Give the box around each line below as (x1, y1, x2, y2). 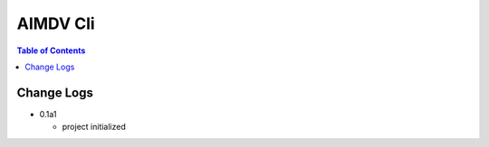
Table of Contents (16, 45, 86, 56)
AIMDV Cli (16, 14, 95, 33)
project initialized (62, 122, 126, 133)
